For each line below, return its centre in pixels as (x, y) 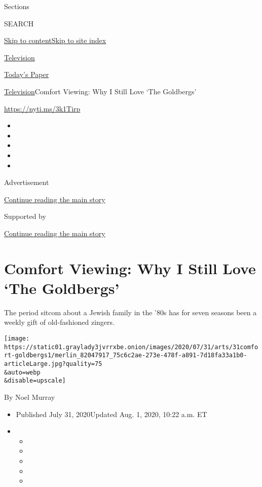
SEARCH (19, 23)
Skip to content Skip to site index (55, 40)
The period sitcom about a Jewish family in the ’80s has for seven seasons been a (130, 312)
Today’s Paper (27, 74)
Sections (17, 6)
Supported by (25, 216)
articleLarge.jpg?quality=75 (53, 364)
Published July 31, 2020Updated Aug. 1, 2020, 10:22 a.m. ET (111, 414)
